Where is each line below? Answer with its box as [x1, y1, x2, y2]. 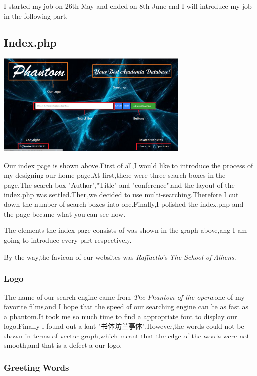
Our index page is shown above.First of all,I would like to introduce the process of [4, 160, 253, 170]
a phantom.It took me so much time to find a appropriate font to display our [4, 311, 237, 321]
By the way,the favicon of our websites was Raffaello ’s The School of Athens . [4, 251, 236, 262]
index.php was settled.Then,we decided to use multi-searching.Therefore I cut [4, 189, 239, 199]
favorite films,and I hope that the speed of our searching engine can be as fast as [4, 301, 249, 311]
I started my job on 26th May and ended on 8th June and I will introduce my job [4, 1, 252, 11]
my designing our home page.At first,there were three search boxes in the [4, 170, 226, 180]
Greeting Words [4, 361, 69, 373]
